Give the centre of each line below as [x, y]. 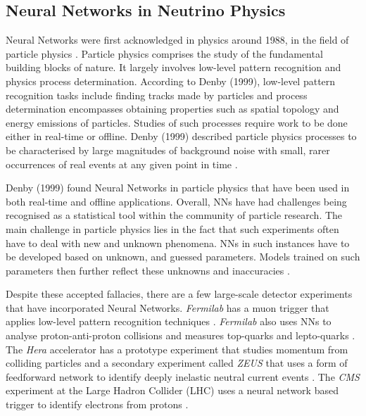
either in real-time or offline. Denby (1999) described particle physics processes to [181, 136]
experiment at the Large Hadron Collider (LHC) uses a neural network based [172, 390]
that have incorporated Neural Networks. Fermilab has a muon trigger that [168, 307]
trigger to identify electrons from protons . [97, 404]
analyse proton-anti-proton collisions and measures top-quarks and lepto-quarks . [181, 335]
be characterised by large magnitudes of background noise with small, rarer [168, 150]
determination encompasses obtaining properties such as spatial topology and [172, 109]
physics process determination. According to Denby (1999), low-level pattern [171, 81]
